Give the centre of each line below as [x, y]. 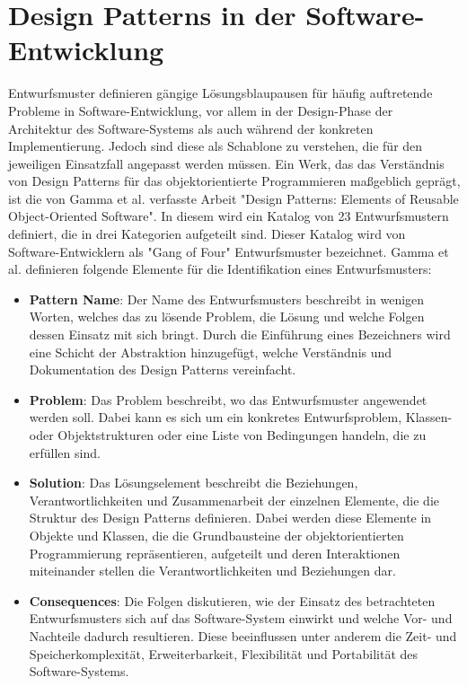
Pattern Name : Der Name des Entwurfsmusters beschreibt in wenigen [227, 299]
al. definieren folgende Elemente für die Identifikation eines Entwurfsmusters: [220, 269]
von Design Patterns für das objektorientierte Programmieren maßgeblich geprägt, [234, 181]
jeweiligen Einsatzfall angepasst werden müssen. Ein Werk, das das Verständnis [226, 163]
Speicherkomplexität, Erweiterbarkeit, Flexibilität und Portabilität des [224, 653]
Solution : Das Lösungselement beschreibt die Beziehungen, [194, 483]
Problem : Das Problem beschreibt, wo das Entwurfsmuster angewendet [228, 399]
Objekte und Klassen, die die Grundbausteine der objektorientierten [216, 535]
